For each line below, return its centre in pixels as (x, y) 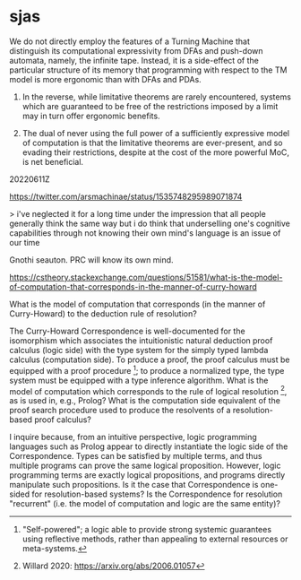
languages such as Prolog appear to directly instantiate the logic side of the (149, 446)
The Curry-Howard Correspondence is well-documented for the (127, 331)
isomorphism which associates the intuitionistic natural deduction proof (141, 340)
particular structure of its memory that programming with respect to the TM (148, 70)
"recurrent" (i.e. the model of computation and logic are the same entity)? (145, 504)
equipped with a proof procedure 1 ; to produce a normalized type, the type (147, 369)
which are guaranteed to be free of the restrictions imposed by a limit (150, 106)
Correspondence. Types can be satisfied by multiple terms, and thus (136, 456)
